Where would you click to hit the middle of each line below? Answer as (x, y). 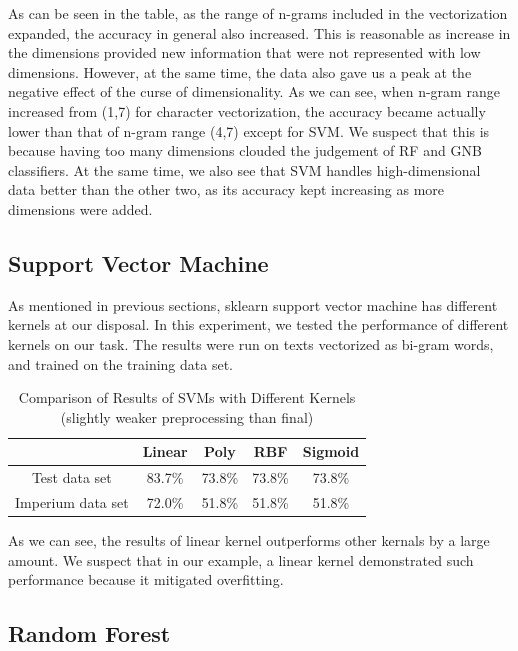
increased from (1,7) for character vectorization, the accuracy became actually (247, 110)
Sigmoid (331, 451)
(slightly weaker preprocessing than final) (187, 416)
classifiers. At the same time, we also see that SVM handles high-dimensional (244, 169)
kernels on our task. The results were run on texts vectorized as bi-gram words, (251, 343)
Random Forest (89, 633)
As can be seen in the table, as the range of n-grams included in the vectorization (258, 13)
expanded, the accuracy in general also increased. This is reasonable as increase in (259, 32)
